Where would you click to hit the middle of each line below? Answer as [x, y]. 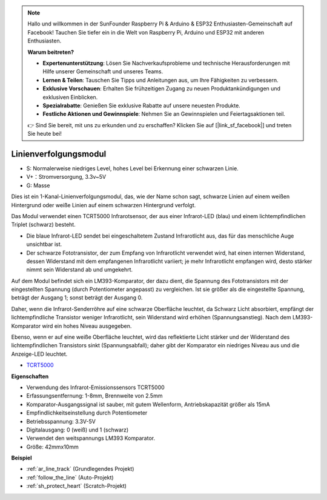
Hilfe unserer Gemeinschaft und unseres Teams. [103, 72]
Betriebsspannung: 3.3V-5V [61, 421]
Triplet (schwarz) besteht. [43, 225]
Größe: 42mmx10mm [52, 447]
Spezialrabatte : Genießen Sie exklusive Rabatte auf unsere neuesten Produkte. [141, 105]
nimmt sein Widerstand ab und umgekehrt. [80, 270]
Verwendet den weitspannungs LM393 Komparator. [91, 438]
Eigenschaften [30, 376]
